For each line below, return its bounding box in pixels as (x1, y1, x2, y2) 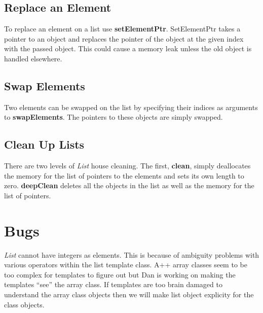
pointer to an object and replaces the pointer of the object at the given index (4, 33, 244, 44)
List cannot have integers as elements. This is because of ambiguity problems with (4, 249, 259, 260)
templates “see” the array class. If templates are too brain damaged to (4, 279, 222, 290)
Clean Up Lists (4, 136, 85, 152)
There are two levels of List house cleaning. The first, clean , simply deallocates (4, 160, 251, 171)
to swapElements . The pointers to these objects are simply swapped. (4, 112, 223, 122)
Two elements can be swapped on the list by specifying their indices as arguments (4, 101, 258, 112)
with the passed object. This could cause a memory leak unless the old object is (4, 43, 252, 54)
